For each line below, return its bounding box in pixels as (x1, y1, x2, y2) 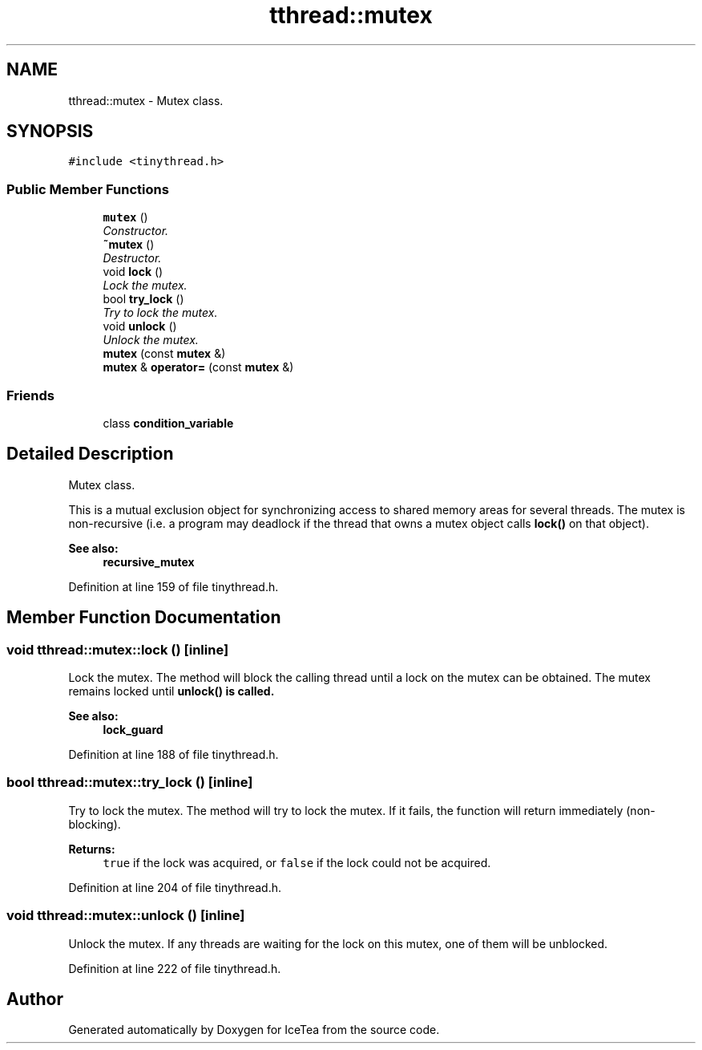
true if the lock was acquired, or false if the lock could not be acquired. (103, 855, 491, 870)
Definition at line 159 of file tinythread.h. (68, 579, 279, 594)
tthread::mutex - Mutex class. (68, 93, 224, 107)
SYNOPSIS (6, 121, 94, 142)
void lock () (103, 265, 163, 279)
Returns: (68, 841, 115, 856)
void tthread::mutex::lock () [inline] (6, 641, 229, 658)
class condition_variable (103, 416, 234, 430)
